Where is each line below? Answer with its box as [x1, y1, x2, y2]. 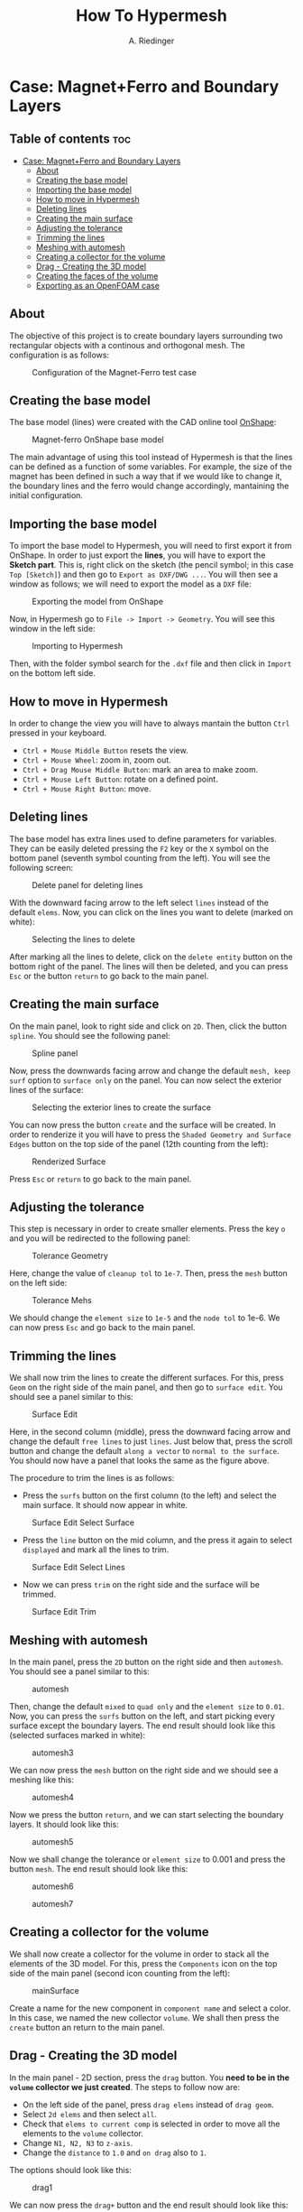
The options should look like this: [9, 2164, 133, 2175]
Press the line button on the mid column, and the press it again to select [22, 1535, 293, 1546]
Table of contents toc [9, 132, 132, 147]
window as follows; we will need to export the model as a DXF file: [9, 578, 252, 589]
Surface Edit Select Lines [32, 1562, 125, 1573]
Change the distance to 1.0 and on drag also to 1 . [22, 2147, 207, 2158]
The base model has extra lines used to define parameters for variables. [9, 833, 277, 844]
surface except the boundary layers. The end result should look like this [9, 1720, 276, 1731]
